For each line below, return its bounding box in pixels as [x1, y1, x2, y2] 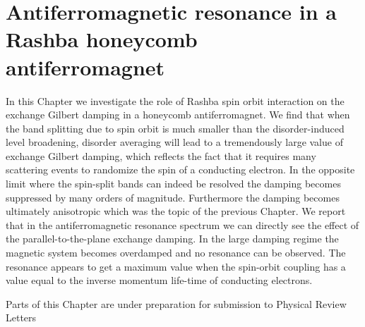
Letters [6, 310, 37, 325]
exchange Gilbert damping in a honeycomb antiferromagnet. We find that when [6, 107, 350, 122]
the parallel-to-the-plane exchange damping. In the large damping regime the [6, 231, 339, 246]
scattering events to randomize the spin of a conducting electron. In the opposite [6, 162, 355, 177]
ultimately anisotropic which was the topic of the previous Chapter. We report [6, 204, 346, 218]
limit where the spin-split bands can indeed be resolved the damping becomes [6, 176, 341, 191]
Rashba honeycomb [6, 25, 198, 54]
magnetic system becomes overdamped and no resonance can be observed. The [6, 245, 346, 260]
